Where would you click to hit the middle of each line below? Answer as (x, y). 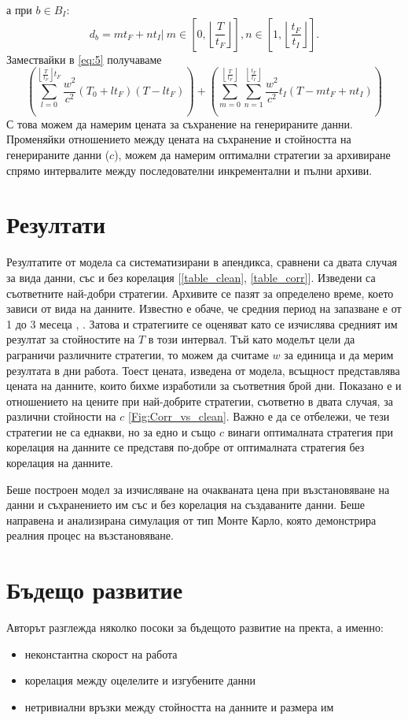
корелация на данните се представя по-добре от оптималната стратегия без (186, 447)
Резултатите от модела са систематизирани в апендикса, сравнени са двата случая (202, 262)
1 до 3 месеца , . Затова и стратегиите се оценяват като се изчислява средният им (202, 323)
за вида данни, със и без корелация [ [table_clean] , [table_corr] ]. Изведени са (191, 277)
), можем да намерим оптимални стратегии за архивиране (252, 155)
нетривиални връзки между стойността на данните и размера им (179, 706)
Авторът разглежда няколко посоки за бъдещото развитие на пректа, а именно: (195, 627)
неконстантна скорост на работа (101, 653)
